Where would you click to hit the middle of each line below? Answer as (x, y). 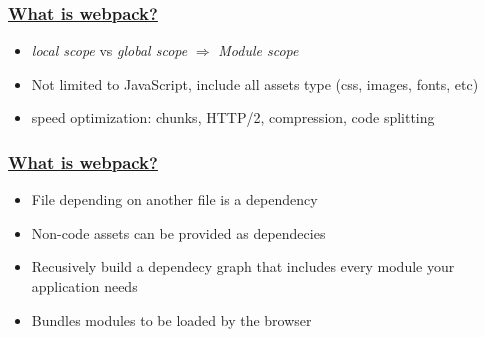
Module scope (258, 50)
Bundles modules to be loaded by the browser (171, 319)
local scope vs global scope (109, 50)
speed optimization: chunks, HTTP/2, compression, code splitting (233, 117)
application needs (84, 286)
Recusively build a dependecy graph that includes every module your (243, 266)
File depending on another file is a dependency (174, 199)
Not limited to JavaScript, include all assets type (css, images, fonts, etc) (255, 83)
